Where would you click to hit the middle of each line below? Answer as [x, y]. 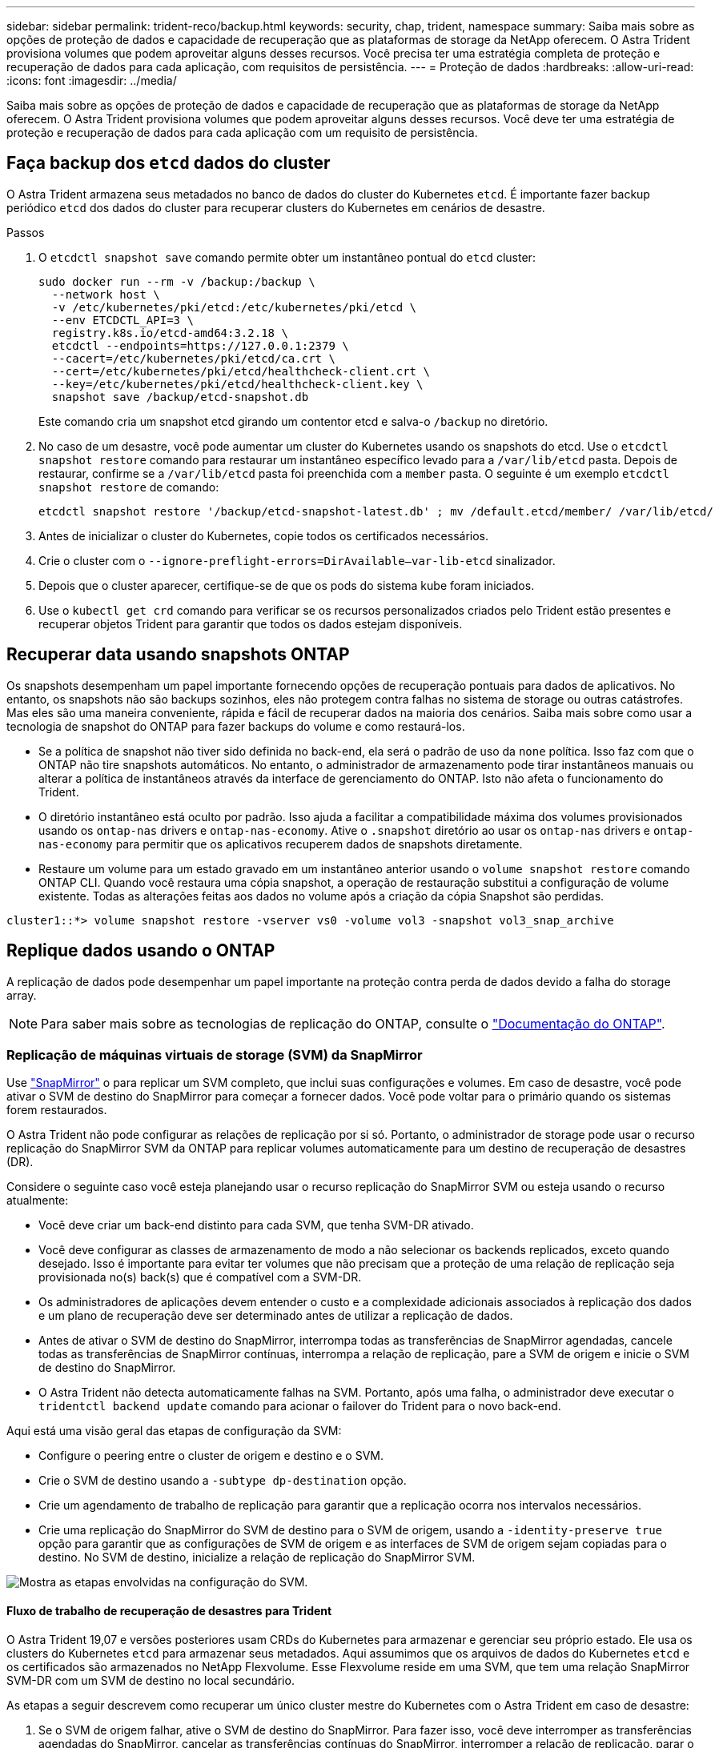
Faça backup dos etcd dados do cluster [169, 163]
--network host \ [106, 294]
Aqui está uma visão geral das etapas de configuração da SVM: [174, 1431]
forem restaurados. [57, 1110]
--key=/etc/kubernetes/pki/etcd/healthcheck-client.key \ [237, 384]
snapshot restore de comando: [129, 487]
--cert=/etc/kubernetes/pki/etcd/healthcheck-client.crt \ [241, 371]
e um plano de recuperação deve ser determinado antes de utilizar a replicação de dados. [276, 1316]
